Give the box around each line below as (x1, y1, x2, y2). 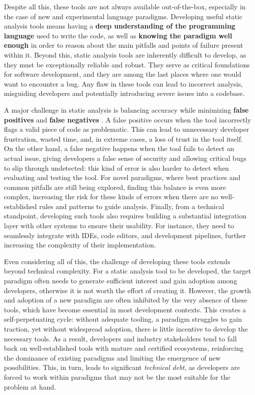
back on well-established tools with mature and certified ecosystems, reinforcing (4, 343, 244, 353)
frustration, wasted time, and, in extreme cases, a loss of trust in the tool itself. (4, 133, 243, 144)
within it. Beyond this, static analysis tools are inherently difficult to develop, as (4, 49, 246, 60)
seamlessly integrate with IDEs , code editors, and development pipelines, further (4, 230, 246, 240)
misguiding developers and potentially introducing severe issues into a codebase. (4, 88, 245, 98)
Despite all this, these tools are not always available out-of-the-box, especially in (4, 1, 246, 11)
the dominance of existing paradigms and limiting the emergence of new (4, 352, 221, 363)
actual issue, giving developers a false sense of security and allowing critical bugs (4, 152, 247, 163)
